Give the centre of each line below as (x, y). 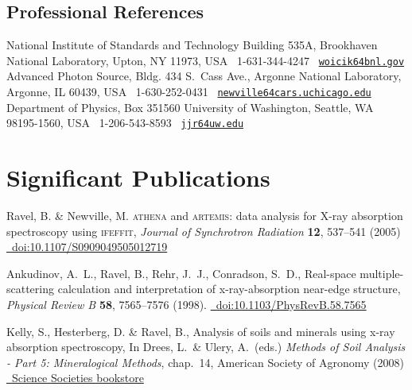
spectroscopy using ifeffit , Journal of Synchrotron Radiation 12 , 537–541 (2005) (204, 231)
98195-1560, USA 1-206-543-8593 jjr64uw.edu (125, 123)
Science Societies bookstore (78, 378)
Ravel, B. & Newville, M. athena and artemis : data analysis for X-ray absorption (205, 216)
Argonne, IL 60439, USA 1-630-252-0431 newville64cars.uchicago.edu (189, 92)
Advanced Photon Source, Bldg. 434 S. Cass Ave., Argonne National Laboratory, (204, 76)
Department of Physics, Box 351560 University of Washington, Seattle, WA (190, 107)
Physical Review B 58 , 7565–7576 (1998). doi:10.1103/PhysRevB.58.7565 (187, 305)
